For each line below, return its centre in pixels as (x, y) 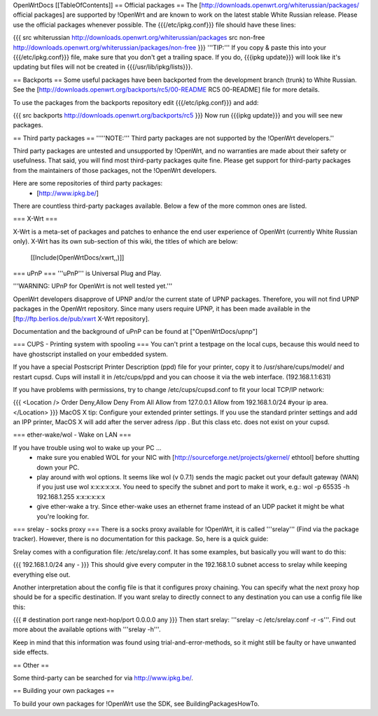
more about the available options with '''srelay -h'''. (87, 629)
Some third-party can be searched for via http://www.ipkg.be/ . (103, 678)
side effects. (31, 652)
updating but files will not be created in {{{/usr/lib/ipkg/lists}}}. (103, 67)
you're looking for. (63, 516)
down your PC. (58, 467)
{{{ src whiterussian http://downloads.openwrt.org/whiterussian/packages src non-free (139, 38)
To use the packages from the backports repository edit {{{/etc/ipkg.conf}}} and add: (136, 102)
